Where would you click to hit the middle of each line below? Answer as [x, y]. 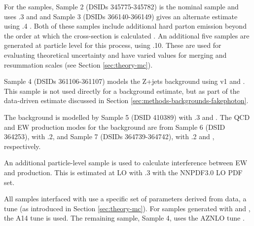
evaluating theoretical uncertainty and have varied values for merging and [115, 55]
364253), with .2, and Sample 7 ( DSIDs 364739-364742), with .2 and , [109, 136]
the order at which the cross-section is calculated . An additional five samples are [127, 35]
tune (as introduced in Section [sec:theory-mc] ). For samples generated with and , [127, 208]
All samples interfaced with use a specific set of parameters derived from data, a [125, 199]
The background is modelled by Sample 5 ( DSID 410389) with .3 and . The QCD [127, 117]
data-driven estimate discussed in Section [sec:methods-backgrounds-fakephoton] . [126, 100]
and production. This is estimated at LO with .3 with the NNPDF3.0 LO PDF [123, 172]
